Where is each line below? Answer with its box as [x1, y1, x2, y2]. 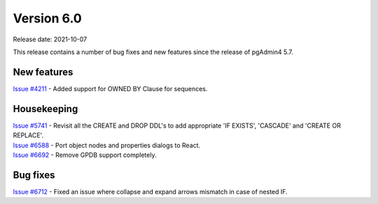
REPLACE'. [13, 131, 44, 140]
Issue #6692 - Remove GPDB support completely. [13, 151, 157, 159]
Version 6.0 [13, 11, 82, 26]
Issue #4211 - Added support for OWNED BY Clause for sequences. [13, 84, 208, 93]
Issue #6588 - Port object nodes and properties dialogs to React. [13, 141, 201, 149]
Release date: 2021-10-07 [13, 35, 87, 43]
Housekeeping [13, 102, 78, 115]
